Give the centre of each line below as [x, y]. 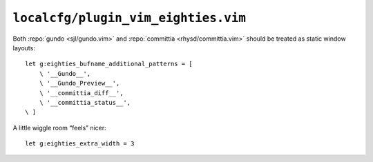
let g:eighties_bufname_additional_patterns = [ [109, 64]
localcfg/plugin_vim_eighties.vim [130, 18]
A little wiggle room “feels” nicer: [59, 128]
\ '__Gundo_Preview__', [79, 83]
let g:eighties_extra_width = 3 [80, 144]
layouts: [24, 48]
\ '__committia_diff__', [81, 93]
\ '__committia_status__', [85, 102]
